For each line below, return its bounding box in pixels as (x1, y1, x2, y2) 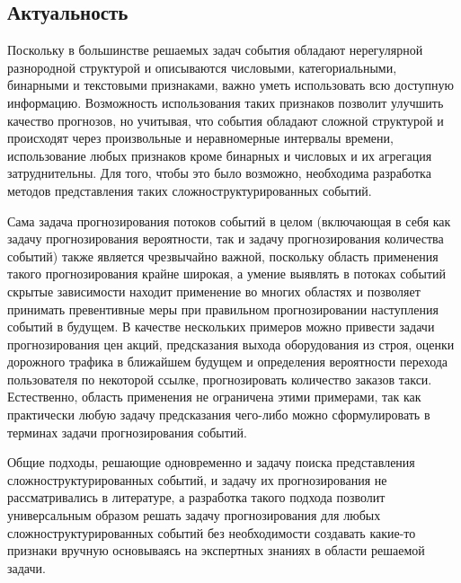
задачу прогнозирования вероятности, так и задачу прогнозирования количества (7, 229, 444, 248)
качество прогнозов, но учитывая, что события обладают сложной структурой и (7, 110, 444, 129)
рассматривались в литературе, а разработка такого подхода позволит (7, 488, 386, 507)
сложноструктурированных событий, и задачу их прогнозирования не (7, 470, 387, 489)
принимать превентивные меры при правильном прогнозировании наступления (7, 299, 439, 318)
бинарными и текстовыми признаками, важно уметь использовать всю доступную (7, 75, 455, 94)
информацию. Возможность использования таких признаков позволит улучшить (7, 93, 444, 111)
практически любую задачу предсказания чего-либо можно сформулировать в (7, 405, 430, 424)
